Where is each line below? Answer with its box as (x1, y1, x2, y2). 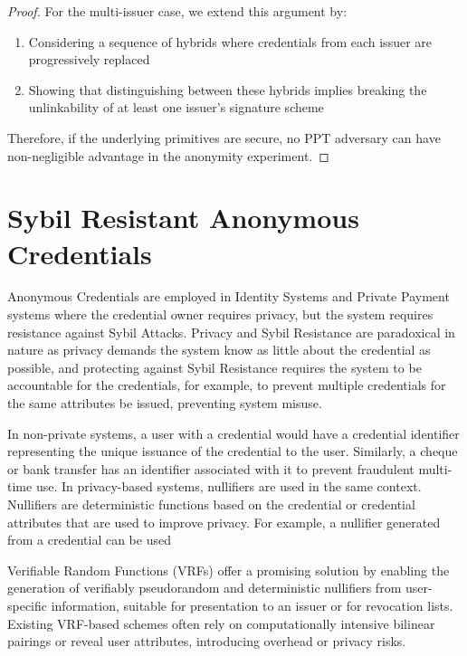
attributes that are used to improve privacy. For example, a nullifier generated (7, 512, 441, 531)
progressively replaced (28, 50, 150, 69)
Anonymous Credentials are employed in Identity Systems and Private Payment (7, 287, 450, 306)
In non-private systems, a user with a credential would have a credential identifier (7, 423, 460, 442)
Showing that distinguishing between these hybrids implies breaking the (28, 80, 427, 99)
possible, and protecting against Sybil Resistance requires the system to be (7, 357, 422, 376)
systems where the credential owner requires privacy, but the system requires (7, 305, 434, 324)
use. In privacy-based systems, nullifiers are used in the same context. (35, 477, 422, 496)
